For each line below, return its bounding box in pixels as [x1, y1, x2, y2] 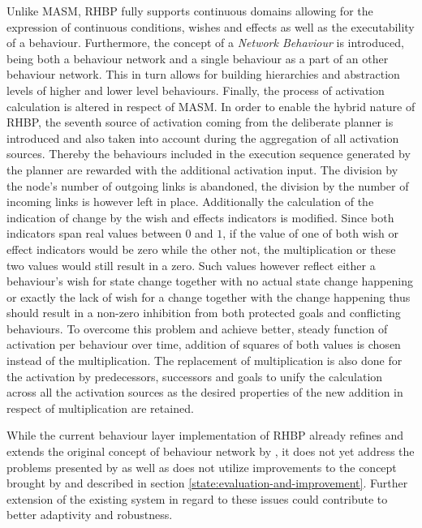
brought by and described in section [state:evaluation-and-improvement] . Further [6, 474, 408, 492]
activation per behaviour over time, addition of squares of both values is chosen [6, 336, 401, 353]
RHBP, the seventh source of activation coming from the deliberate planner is [6, 114, 394, 131]
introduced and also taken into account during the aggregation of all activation [6, 129, 399, 146]
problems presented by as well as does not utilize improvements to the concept [6, 458, 397, 475]
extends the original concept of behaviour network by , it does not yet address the [6, 443, 415, 460]
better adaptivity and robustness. [6, 506, 173, 523]
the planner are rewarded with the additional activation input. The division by [6, 161, 398, 178]
